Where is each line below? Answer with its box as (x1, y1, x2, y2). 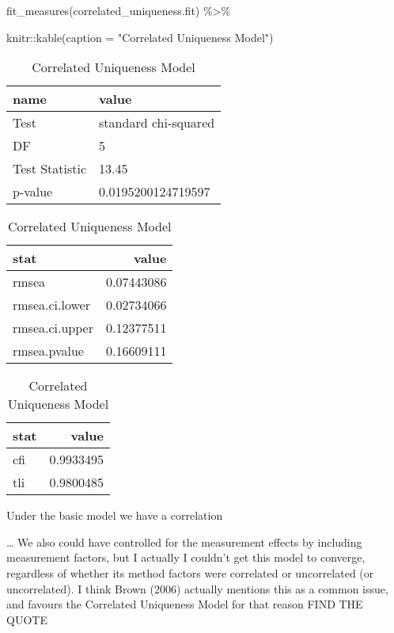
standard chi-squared (99, 113, 215, 132)
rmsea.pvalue (13, 341, 84, 360)
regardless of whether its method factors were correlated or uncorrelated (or (6, 564, 374, 581)
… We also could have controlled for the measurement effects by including (6, 533, 362, 550)
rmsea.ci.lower (13, 296, 90, 315)
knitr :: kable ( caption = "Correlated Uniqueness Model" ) (6, 29, 274, 45)
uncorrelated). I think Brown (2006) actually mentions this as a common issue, (6, 580, 388, 597)
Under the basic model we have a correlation (6, 507, 223, 524)
